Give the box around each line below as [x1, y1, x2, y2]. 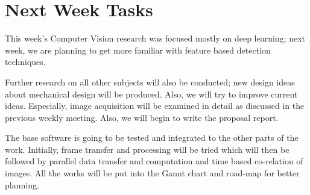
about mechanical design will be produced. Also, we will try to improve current [5, 87, 298, 100]
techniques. [5, 55, 46, 68]
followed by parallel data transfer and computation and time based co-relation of [5, 155, 303, 167]
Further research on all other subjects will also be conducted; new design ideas [5, 75, 295, 88]
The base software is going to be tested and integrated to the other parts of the [5, 131, 299, 144]
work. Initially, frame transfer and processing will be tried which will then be [5, 143, 289, 155]
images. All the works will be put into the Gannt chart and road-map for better [5, 167, 300, 179]
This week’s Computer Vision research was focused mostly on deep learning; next [5, 32, 306, 45]
